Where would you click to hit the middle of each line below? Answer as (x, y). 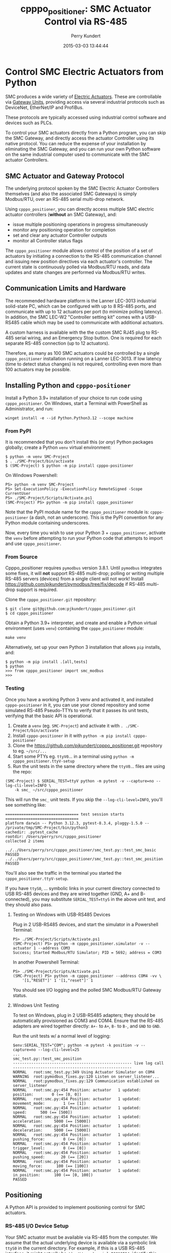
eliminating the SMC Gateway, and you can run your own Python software (83, 149)
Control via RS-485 (86, 21)
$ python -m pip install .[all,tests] (46, 662)
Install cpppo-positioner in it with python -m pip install (72, 735)
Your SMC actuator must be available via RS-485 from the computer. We (81, 1237)
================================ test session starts (65, 814)
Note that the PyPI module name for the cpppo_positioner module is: (77, 512)
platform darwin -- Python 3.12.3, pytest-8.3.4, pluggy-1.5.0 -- (77, 823)
